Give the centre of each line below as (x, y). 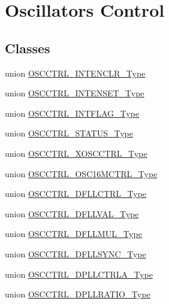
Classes (28, 48)
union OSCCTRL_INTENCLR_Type (75, 73)
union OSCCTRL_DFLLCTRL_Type (76, 194)
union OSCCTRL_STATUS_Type (69, 133)
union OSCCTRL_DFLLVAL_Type (72, 213)
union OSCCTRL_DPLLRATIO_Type (78, 294)
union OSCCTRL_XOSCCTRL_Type (76, 153)
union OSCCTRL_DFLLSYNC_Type (76, 253)
